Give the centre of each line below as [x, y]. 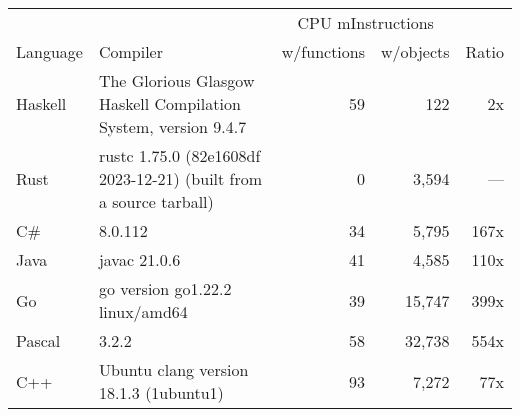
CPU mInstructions [365, 22]
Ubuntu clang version [173, 369]
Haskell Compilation [169, 103]
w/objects [415, 51]
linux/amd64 [143, 311]
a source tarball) [156, 201]
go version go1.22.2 [165, 288]
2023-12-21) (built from [180, 178]
